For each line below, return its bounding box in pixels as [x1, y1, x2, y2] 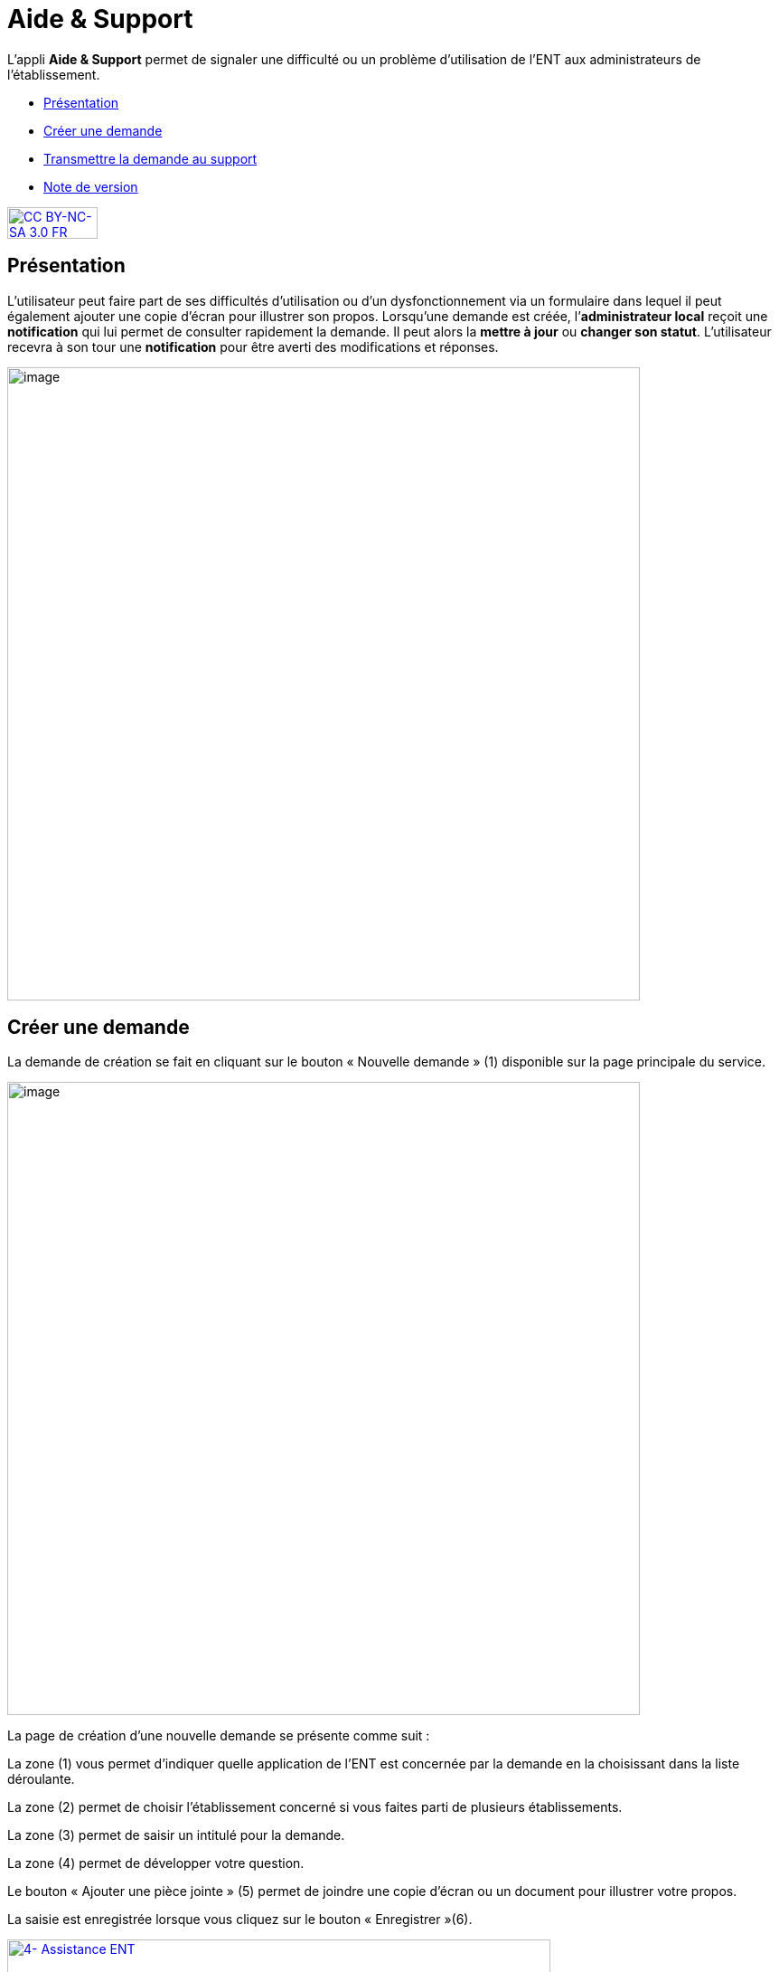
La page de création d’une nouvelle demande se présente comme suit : [7, 1728, 430, 1744]
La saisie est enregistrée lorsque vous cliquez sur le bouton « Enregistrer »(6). [7, 1911, 473, 1928]
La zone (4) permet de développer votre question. [7, 1855, 305, 1872]
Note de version [43, 178, 138, 194]
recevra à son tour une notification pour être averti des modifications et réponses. [7, 338, 499, 355]
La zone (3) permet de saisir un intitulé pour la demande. [7, 1827, 345, 1844]
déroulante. [7, 1771, 75, 1787]
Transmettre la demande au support [43, 150, 258, 166]
